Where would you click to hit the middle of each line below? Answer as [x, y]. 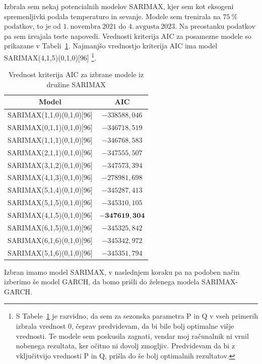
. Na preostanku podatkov [215, 26]
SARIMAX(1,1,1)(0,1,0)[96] [50, 139]
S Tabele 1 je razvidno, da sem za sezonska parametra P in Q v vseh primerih [137, 316]
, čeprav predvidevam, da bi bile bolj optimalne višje [153, 326]
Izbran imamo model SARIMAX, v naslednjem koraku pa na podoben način [122, 271]
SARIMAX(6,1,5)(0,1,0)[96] [50, 227]
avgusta [148, 27]
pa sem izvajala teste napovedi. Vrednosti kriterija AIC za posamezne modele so [128, 36]
